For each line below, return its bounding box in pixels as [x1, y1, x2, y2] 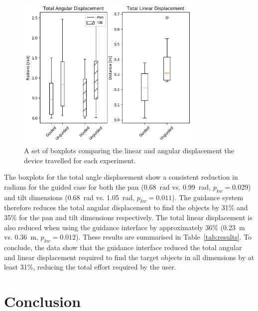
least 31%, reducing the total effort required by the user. [4, 262, 176, 272]
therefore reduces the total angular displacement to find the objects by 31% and [4, 202, 248, 213]
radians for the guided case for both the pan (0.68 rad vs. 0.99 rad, [4, 181, 211, 192]
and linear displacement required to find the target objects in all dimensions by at [4, 252, 255, 262]
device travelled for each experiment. [24, 155, 136, 165]
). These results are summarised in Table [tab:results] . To [76, 232, 252, 242]
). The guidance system [172, 192, 244, 202]
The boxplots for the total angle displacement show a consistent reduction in [4, 172, 238, 182]
